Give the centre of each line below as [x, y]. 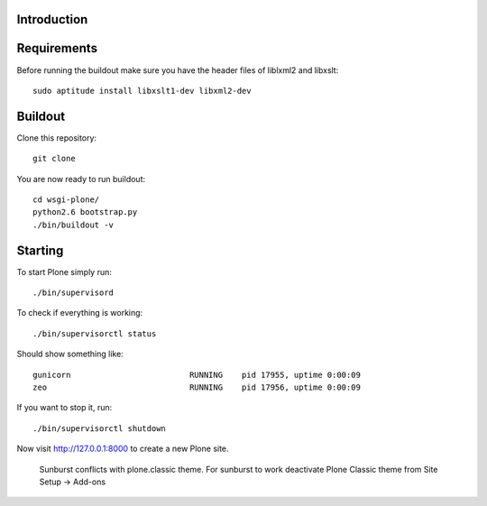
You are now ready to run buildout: [81, 179]
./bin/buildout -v [74, 225]
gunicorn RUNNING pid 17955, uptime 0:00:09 [197, 375]
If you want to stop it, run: [64, 408]
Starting [40, 250]
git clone [54, 159]
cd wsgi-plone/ [66, 200]
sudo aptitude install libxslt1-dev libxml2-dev [142, 91]
